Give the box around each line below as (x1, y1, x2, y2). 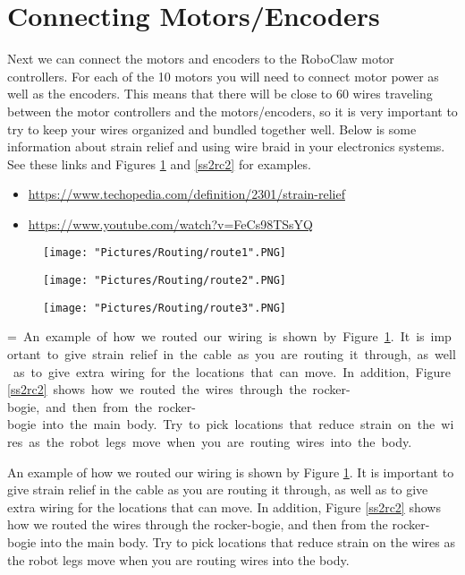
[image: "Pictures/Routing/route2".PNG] (43, 274, 287, 287)
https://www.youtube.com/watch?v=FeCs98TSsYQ (28, 214, 313, 233)
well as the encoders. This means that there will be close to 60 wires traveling (7, 84, 433, 103)
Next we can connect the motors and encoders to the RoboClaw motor (7, 49, 394, 68)
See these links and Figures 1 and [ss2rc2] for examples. (7, 154, 311, 173)
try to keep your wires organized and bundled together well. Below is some (7, 119, 417, 138)
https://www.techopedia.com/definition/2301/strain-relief (28, 185, 345, 203)
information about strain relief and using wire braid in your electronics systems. (7, 137, 445, 156)
